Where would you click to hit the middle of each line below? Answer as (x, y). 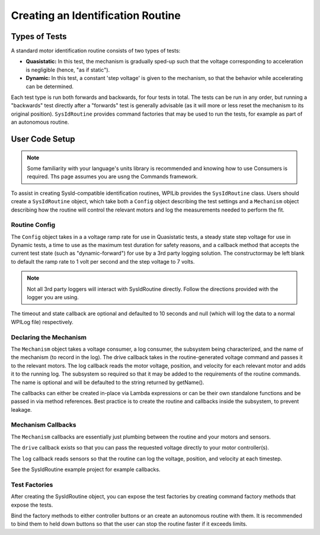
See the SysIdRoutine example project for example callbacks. (86, 469)
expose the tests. (32, 505)
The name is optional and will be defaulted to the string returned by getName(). (108, 382)
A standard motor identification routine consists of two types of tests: (96, 51)
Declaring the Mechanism (49, 337)
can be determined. (50, 87)
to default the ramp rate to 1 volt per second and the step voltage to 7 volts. (103, 261)
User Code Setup (43, 139)
